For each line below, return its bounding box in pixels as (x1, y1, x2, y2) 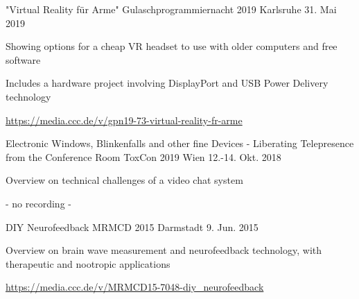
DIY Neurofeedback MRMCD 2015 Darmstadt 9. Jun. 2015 (6, 219, 259, 234)
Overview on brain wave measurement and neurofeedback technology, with (6, 243, 322, 257)
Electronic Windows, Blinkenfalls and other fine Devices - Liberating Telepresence (6, 136, 354, 151)
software (6, 52, 41, 67)
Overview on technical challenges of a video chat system (6, 173, 243, 187)
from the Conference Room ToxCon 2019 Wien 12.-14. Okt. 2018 (6, 149, 281, 164)
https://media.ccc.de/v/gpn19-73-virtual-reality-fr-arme (6, 112, 243, 127)
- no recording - (6, 196, 71, 210)
